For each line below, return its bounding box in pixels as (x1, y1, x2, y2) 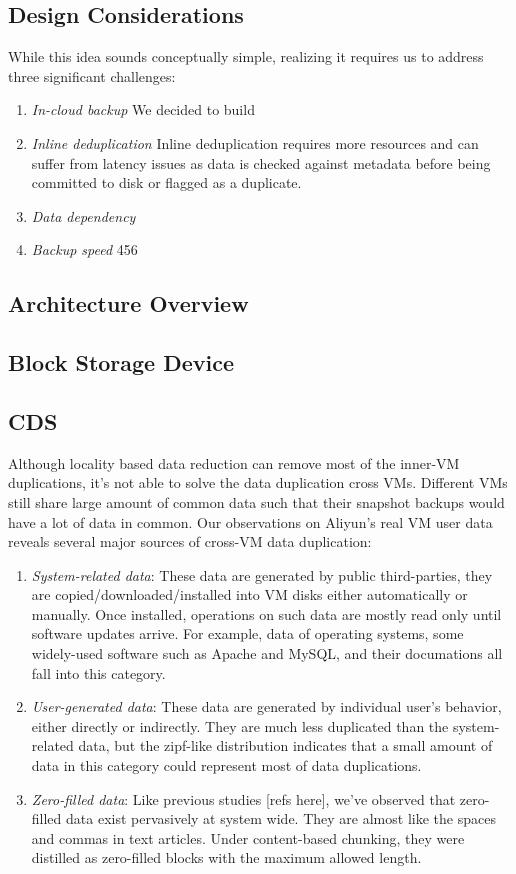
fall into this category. (31, 662, 166, 683)
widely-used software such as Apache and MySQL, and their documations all (31, 643, 503, 664)
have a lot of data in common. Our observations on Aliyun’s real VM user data (8, 511, 493, 532)
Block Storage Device (8, 347, 235, 378)
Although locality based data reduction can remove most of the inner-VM (8, 452, 460, 473)
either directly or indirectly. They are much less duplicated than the (31, 715, 449, 736)
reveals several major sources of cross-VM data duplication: (8, 531, 372, 552)
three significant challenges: (8, 65, 176, 86)
